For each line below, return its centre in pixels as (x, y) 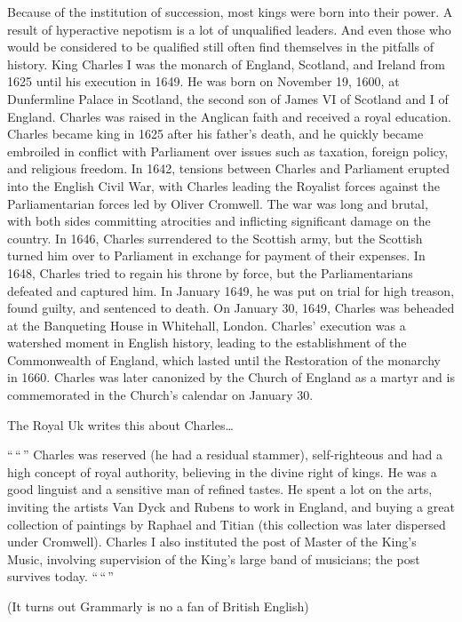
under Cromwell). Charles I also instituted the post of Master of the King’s (212, 542)
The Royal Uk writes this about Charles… (120, 424)
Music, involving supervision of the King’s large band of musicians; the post (214, 558)
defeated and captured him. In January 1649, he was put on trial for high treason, (231, 290)
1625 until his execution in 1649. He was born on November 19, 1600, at (203, 81)
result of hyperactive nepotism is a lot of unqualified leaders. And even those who (229, 29)
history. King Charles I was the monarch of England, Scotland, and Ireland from (227, 64)
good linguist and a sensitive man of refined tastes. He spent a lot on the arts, (220, 489)
